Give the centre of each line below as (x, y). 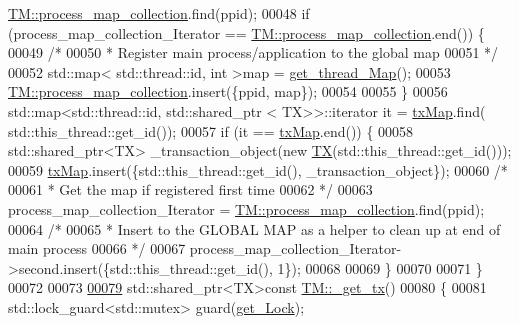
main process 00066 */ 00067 (97, 248)
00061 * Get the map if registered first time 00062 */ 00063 (190, 189)
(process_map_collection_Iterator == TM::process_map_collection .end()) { (246, 32)
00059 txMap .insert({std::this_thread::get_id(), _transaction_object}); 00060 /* (258, 169)
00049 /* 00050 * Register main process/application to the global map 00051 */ (253, 52)
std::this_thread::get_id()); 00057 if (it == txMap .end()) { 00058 (211, 130)
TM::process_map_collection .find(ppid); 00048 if (159, 13)
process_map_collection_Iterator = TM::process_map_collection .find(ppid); (246, 208)
